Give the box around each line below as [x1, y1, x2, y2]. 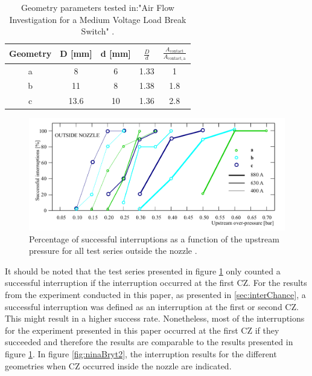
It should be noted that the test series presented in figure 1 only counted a [5, 264, 281, 277]
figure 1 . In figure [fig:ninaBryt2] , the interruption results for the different [5, 348, 277, 360]
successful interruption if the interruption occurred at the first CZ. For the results [5, 276, 307, 289]
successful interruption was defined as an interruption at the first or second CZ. [5, 300, 299, 313]
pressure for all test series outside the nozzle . [29, 244, 197, 257]
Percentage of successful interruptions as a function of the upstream [29, 232, 279, 245]
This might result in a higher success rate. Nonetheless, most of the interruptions [5, 312, 305, 325]
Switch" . [81, 25, 115, 37]
